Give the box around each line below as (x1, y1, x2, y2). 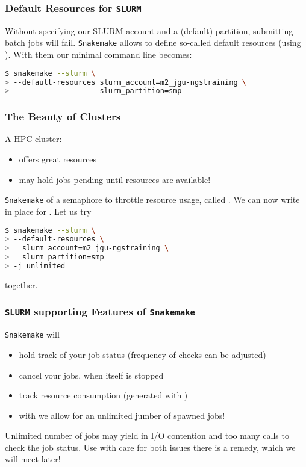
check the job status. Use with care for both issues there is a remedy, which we (5, 441, 296, 453)
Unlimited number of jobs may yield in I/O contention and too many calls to (5, 429, 289, 442)
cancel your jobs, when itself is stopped (19, 368, 164, 381)
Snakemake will (5, 328, 60, 341)
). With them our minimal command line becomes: (5, 48, 192, 61)
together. (5, 278, 38, 291)
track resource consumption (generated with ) (19, 389, 188, 401)
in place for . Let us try (5, 205, 92, 217)
